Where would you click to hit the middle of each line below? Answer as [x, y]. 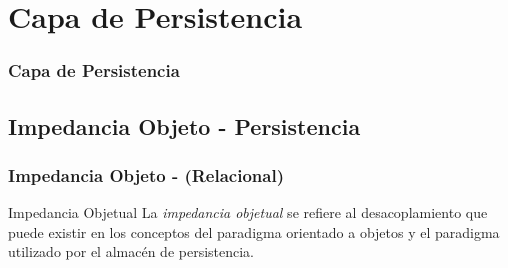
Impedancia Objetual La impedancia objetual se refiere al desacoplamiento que [248, 212]
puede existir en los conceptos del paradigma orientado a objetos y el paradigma [254, 231]
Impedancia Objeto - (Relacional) [146, 174]
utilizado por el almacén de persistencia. [131, 251]
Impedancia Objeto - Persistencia [184, 125]
